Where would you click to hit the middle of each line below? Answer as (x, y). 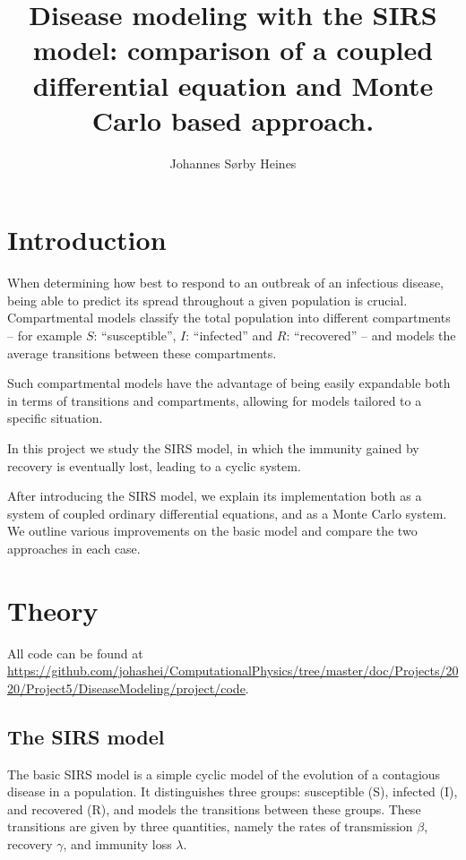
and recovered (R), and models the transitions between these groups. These (214, 808)
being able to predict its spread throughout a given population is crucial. (207, 300)
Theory (53, 610)
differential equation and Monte (233, 85)
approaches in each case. (74, 548)
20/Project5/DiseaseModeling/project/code (126, 688)
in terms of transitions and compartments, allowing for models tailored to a (215, 400)
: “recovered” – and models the (371, 335)
